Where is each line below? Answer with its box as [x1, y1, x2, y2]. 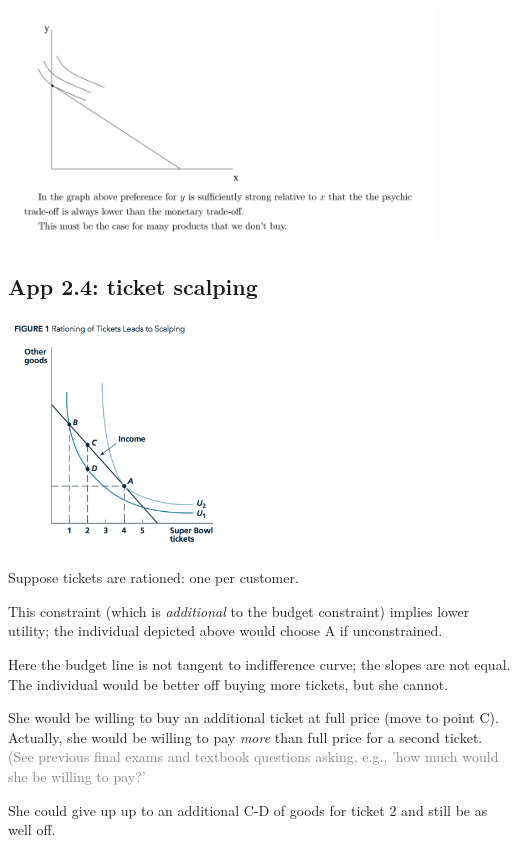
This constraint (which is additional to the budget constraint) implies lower [8, 600, 470, 621]
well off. [8, 819, 56, 840]
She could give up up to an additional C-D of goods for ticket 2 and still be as [8, 799, 488, 820]
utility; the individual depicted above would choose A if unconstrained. [8, 620, 443, 641]
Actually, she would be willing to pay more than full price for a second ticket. [8, 726, 483, 747]
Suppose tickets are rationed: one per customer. [8, 567, 299, 588]
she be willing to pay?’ [8, 765, 146, 786]
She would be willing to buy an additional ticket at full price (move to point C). [8, 707, 499, 728]
